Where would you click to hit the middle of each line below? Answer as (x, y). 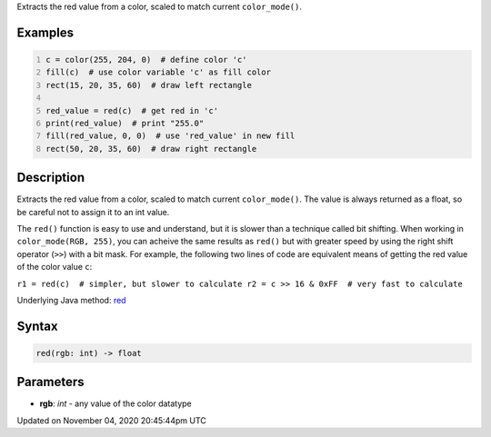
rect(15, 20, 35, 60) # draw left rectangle (149, 85)
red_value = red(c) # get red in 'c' (132, 110)
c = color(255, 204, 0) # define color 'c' (146, 60)
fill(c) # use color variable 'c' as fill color (159, 72)
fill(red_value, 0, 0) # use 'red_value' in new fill (170, 136)
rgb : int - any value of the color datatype (116, 403)
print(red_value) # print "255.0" (125, 123)
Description (51, 178)
